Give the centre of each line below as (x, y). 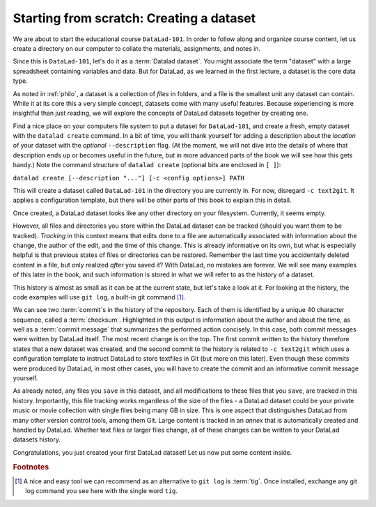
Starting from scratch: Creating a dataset (134, 18)
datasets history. (37, 439)
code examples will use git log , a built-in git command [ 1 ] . (99, 297)
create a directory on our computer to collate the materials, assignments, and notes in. (137, 48)
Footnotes (31, 467)
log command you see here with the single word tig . (101, 491)
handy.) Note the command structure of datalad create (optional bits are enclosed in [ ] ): (147, 165)
